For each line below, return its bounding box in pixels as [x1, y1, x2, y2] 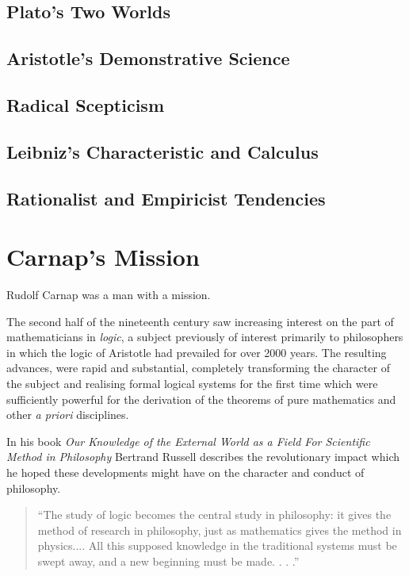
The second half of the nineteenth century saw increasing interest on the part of [6, 313, 394, 329]
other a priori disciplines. [6, 406, 129, 423]
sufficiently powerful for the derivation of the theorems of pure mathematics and [6, 390, 396, 407]
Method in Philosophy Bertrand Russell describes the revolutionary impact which [6, 448, 399, 465]
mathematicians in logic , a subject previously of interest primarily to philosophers [6, 328, 403, 345]
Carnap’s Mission [6, 240, 200, 273]
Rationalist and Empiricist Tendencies [6, 186, 326, 210]
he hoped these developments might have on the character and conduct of [6, 463, 365, 480]
